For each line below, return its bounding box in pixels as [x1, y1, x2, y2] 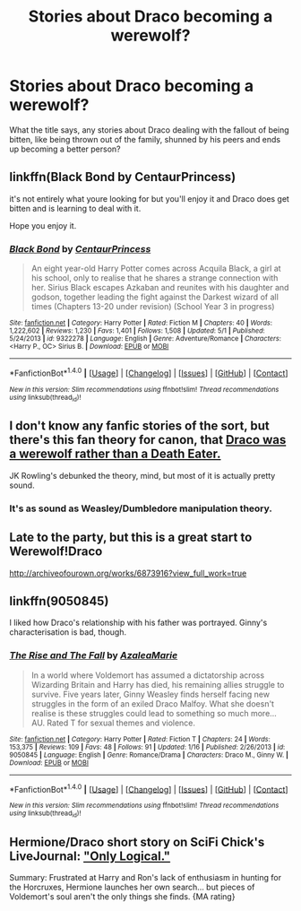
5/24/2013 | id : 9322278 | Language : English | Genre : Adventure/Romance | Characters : [9, 334, 282, 343]
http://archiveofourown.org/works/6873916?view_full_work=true [9, 568, 247, 578]
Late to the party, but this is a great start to [9, 530, 253, 545]
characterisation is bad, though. [9, 627, 127, 638]
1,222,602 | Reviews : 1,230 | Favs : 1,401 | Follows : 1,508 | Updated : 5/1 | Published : [9, 326, 266, 335]
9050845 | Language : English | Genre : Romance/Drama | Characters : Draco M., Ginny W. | [9, 750, 289, 759]
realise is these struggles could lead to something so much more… [30, 707, 278, 718]
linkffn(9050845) [9, 594, 109, 609]
